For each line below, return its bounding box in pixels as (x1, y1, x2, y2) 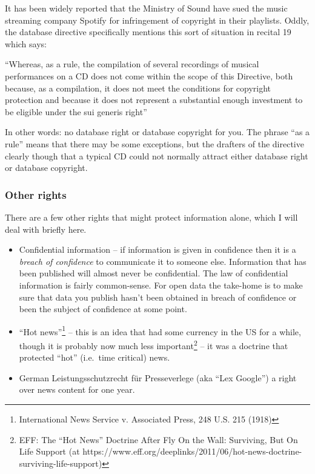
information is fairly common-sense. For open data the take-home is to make (19, 278, 303, 291)
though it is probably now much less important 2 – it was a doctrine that (19, 337, 288, 352)
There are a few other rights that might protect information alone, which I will (5, 210, 298, 223)
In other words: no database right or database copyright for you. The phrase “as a (5, 125, 310, 138)
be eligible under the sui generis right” (5, 105, 147, 118)
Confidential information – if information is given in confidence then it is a (19, 243, 296, 256)
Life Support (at (19, 445, 80, 458)
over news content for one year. (19, 383, 135, 396)
